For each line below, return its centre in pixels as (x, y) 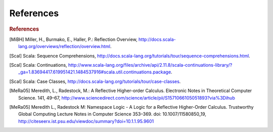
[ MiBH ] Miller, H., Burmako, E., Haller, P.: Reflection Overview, (73, 39)
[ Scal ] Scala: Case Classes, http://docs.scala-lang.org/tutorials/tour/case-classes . (95, 81)
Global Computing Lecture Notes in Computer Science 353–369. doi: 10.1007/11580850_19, (112, 114)
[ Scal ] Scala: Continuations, (38, 65)
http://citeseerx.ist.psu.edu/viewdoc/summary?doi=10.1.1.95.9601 (86, 121)
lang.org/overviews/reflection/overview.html (64, 47)
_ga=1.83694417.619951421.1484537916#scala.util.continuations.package (95, 72)
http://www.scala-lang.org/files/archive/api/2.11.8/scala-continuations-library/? (150, 65)
